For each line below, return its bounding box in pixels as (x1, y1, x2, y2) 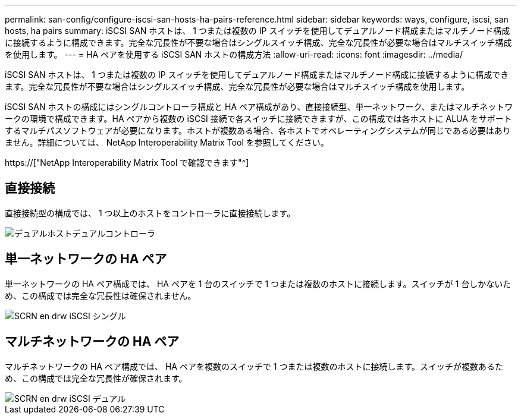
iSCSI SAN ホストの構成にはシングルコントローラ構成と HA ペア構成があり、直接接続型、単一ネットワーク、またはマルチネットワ (5, 102, 513, 112)
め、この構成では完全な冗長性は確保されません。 (5, 290, 196, 301)
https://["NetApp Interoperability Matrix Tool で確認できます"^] (5, 157, 249, 168)
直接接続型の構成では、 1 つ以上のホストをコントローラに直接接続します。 (5, 207, 296, 218)
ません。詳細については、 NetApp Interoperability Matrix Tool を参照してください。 (5, 137, 329, 147)
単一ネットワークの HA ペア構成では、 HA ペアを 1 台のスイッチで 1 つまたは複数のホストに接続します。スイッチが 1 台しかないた (5, 278, 511, 289)
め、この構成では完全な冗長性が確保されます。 (5, 373, 187, 383)
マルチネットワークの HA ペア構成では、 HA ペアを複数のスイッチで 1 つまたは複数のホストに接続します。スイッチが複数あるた (5, 361, 504, 371)
